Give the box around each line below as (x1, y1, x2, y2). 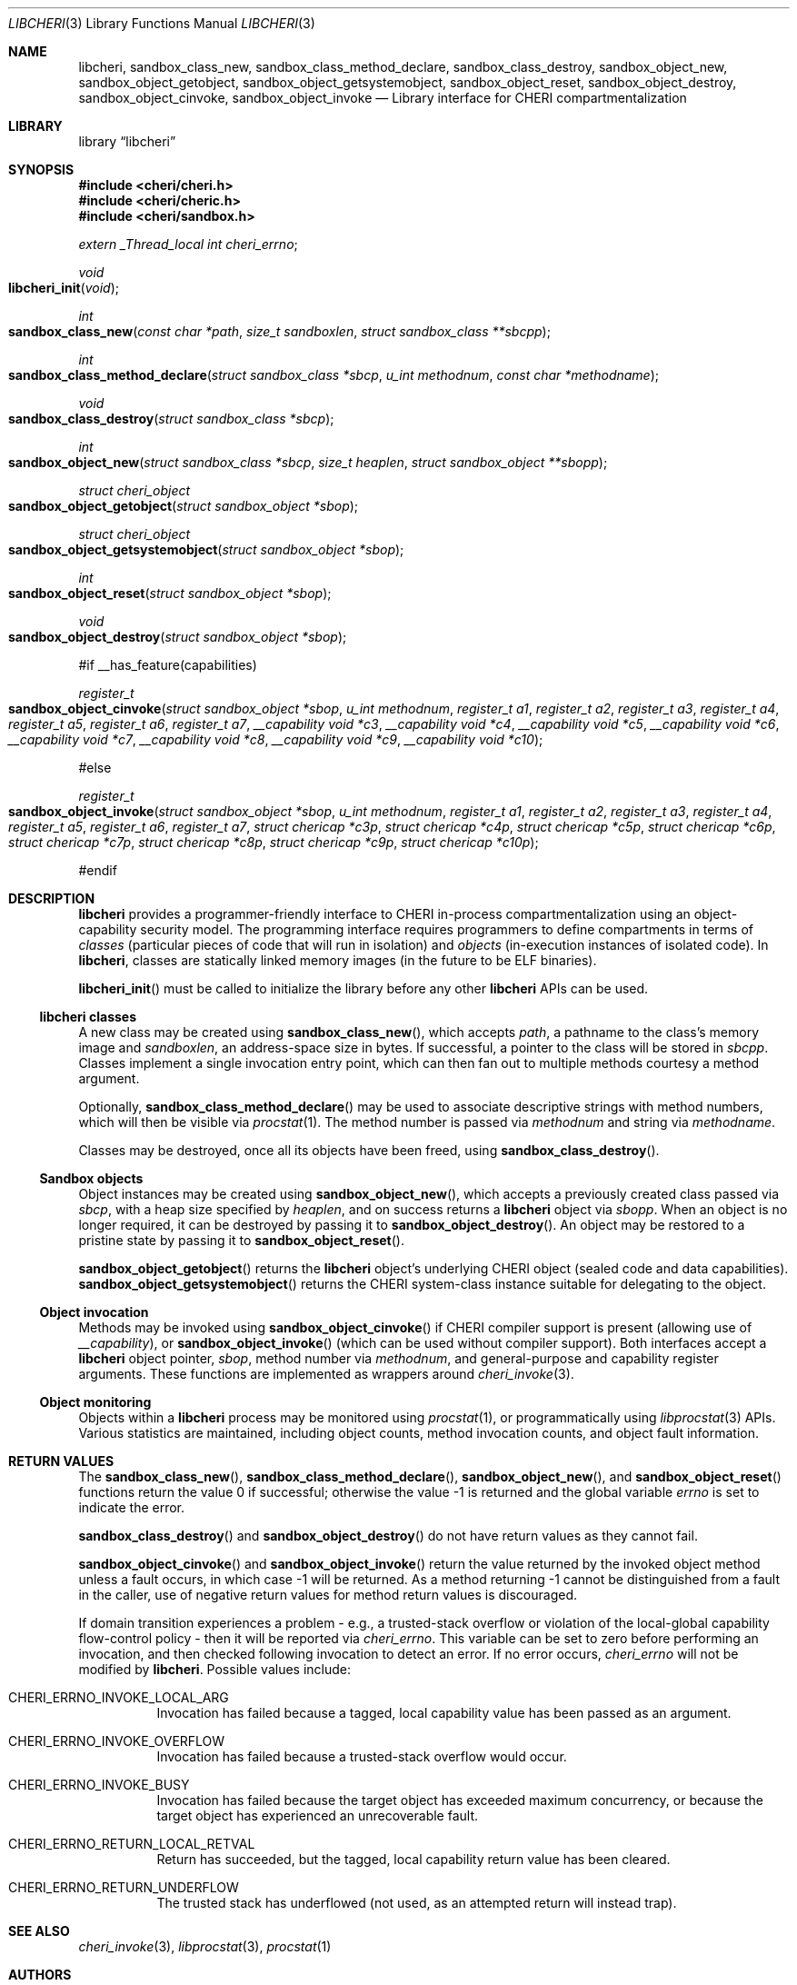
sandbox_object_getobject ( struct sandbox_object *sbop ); (8, 498, 359, 514)
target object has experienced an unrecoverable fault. (156, 1808, 479, 1823)
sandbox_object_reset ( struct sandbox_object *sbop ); (8, 585, 332, 601)
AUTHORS (8, 1967, 72, 1982)
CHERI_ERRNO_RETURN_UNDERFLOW (8, 1880, 239, 1895)
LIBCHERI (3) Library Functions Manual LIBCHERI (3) (8, 15, 315, 31)
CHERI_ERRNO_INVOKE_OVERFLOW (8, 1733, 225, 1749)
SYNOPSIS (8, 162, 75, 177)
